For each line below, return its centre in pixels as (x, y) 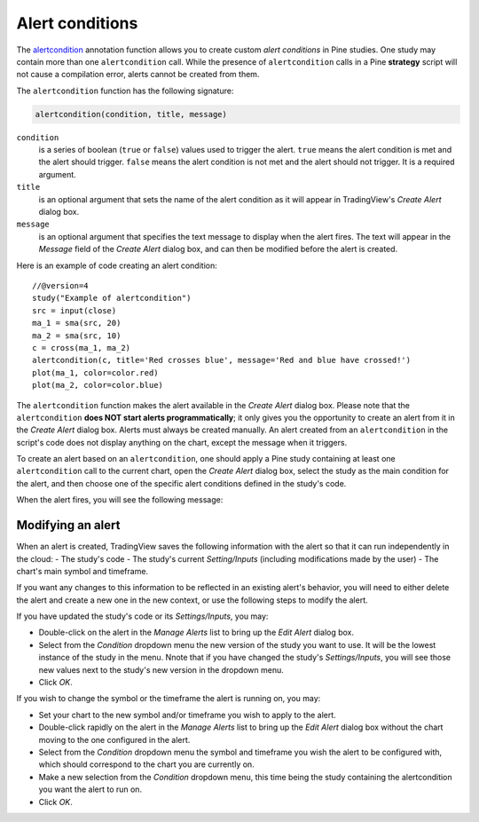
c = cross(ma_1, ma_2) (82, 348)
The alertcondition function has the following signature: (125, 91)
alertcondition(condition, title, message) (131, 114)
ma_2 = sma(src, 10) (77, 336)
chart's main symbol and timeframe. (82, 571)
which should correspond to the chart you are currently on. (146, 764)
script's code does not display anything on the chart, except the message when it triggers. (182, 442)
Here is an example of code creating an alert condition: (117, 265)
